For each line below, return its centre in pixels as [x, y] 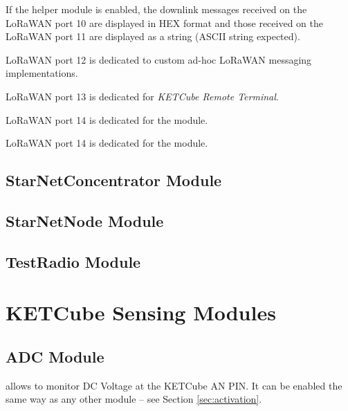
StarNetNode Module [85, 220]
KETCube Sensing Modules [141, 312]
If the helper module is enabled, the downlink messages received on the [156, 9]
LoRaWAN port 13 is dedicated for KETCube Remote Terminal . [142, 96]
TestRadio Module [73, 261]
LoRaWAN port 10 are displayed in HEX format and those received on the [165, 22]
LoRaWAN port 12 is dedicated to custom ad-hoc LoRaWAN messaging [159, 59]
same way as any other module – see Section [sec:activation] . [134, 399]
